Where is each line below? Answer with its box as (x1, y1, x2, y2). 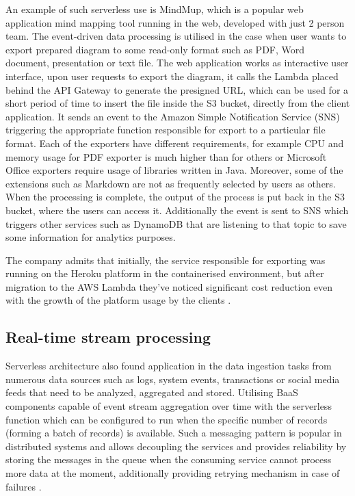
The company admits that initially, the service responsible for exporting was (5, 252, 326, 267)
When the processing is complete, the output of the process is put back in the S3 (5, 190, 345, 204)
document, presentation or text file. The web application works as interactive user (5, 55, 349, 70)
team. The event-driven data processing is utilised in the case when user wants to (5, 29, 347, 43)
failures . (5, 479, 42, 493)
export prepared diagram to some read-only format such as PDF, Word (5, 42, 305, 56)
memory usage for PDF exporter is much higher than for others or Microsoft (5, 149, 327, 164)
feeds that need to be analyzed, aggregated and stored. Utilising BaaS (5, 385, 298, 400)
